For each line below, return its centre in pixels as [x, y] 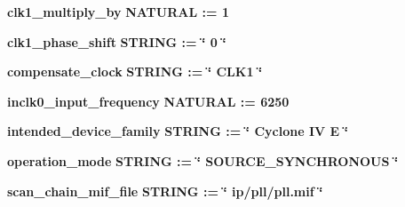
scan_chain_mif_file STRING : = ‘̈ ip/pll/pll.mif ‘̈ [165, 191]
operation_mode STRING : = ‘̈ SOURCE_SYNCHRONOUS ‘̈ [203, 160]
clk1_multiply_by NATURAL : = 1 [118, 12]
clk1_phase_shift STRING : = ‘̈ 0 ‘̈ [117, 41]
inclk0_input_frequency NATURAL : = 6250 [148, 101]
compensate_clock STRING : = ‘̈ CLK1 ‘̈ [135, 72]
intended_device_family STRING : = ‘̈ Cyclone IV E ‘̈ [178, 131]
